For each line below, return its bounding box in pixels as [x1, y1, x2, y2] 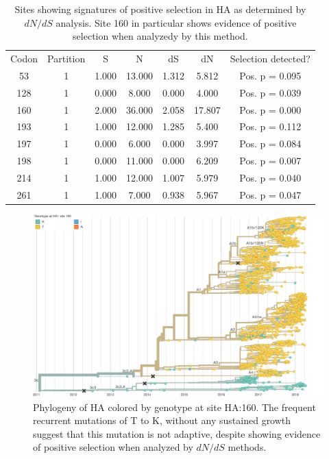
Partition [47, 51, 86, 66]
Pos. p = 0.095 [239, 68, 302, 82]
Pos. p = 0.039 [239, 85, 302, 99]
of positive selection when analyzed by [33, 440, 193, 454]
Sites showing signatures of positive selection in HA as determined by [14, 2, 306, 16]
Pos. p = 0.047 [239, 187, 302, 201]
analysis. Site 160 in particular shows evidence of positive [56, 15, 297, 29]
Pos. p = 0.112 [239, 119, 302, 134]
